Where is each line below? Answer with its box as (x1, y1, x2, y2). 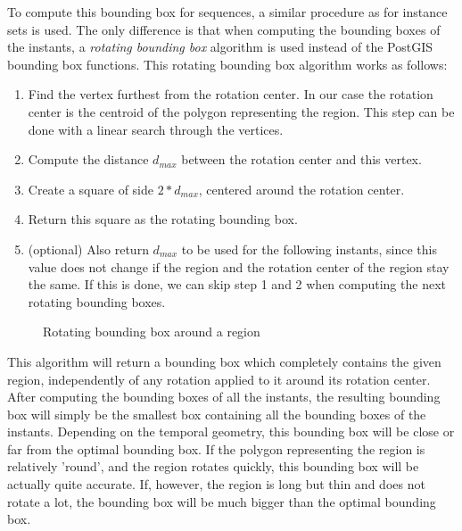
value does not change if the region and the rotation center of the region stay (28, 257, 450, 276)
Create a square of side (28, 179, 154, 198)
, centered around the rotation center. (198, 179, 405, 198)
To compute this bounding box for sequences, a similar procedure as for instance (7, 3, 448, 21)
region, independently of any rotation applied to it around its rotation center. (7, 369, 431, 388)
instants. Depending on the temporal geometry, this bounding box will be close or (7, 422, 455, 441)
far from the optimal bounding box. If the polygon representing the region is (7, 439, 425, 458)
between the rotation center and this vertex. (181, 150, 422, 169)
